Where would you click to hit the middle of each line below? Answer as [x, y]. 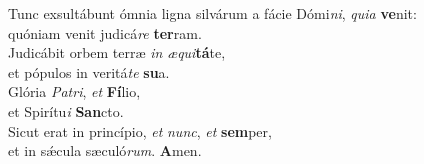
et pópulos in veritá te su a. [89, 71]
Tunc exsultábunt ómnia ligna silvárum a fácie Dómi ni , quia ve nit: [212, 13]
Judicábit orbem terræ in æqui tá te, [117, 52]
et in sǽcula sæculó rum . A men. [105, 150]
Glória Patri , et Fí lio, [74, 91]
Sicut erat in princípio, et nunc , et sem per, [140, 130]
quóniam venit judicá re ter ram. [105, 32]
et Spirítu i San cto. [66, 110]
